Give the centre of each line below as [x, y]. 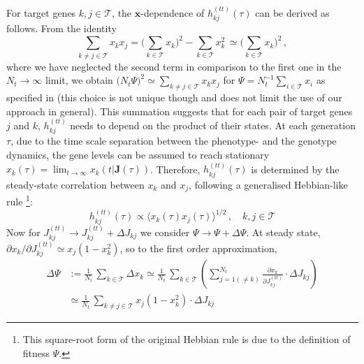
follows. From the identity [61, 28]
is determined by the [295, 169]
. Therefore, [175, 169]
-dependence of [173, 12]
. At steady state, [283, 232]
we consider [165, 232]
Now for [23, 232]
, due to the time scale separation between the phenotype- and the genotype [174, 141]
